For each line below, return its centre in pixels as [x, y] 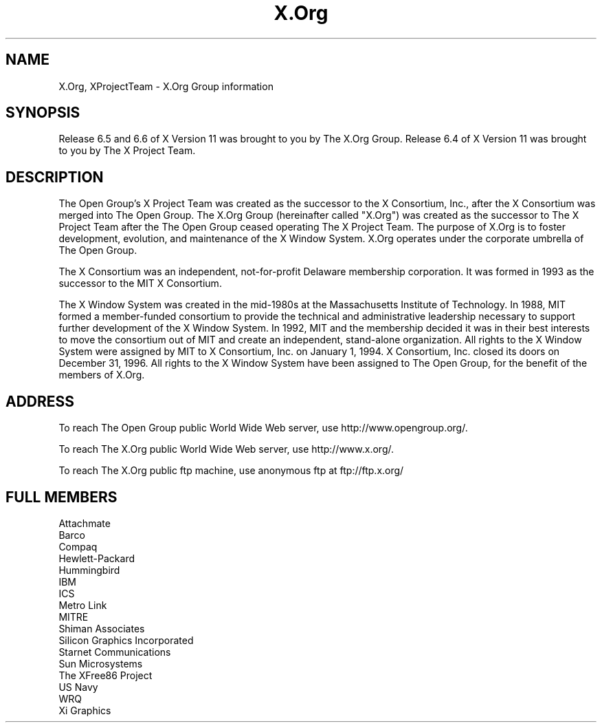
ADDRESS [40, 401]
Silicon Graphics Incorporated [126, 640]
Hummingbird [89, 570]
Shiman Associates [102, 628]
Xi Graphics [85, 710]
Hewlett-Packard [97, 558]
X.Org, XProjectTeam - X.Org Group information [166, 86]
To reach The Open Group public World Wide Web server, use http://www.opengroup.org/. [263, 428]
